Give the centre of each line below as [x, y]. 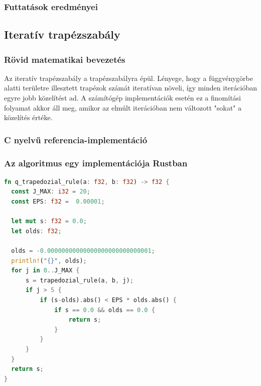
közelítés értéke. [28, 117]
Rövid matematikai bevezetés [65, 59]
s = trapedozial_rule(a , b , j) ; [79, 280]
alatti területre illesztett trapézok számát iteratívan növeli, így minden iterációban [130, 88]
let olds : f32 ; [36, 231]
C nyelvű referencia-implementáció [76, 139]
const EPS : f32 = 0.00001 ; [58, 202]
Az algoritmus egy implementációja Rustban [96, 163]
